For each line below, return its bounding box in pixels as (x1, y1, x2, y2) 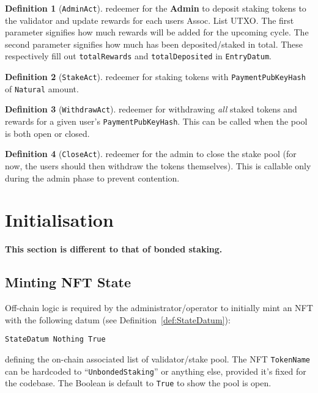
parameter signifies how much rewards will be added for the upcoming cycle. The (5, 26, 309, 39)
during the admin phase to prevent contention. (5, 171, 180, 184)
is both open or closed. (5, 127, 90, 139)
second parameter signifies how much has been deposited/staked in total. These (5, 37, 303, 50)
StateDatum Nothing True (5, 335, 106, 344)
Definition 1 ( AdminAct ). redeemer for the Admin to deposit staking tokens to (5, 2, 306, 14)
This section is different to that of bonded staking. (5, 243, 223, 255)
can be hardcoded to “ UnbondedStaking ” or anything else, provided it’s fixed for (5, 364, 306, 377)
